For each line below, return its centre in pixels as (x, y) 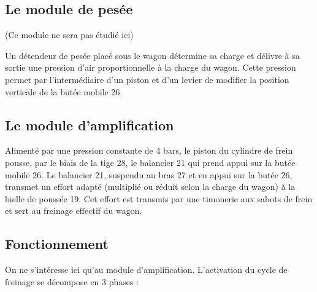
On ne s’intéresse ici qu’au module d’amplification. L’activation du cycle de (146, 270)
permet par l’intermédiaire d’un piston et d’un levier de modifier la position (147, 79)
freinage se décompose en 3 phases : (72, 281)
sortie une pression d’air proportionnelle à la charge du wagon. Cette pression (151, 67)
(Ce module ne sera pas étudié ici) (69, 35)
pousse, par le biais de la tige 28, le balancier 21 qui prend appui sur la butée (150, 162)
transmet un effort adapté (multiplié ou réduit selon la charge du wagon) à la (150, 187)
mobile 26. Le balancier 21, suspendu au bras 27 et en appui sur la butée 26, (149, 174)
